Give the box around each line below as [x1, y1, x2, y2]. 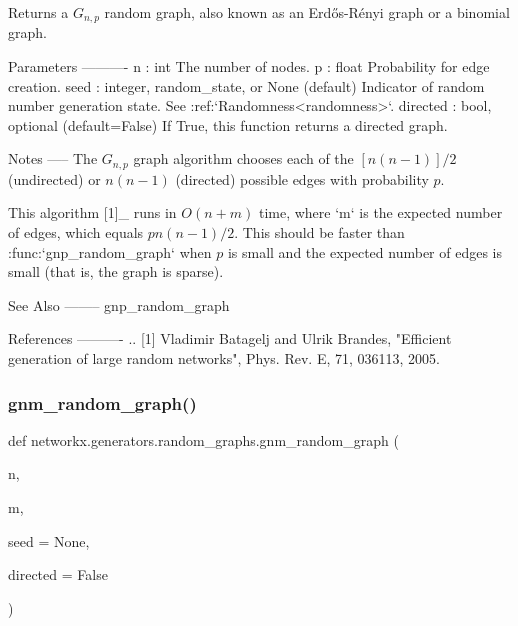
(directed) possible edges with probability [175, 168, 429, 189]
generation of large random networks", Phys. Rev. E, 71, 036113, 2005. [8, 348, 440, 369]
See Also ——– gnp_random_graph [8, 294, 230, 315]
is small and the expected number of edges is [227, 241, 503, 262]
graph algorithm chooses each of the [133, 148, 354, 169]
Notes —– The [8, 148, 98, 169]
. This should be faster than [234, 222, 405, 243]
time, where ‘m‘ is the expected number [258, 202, 503, 223]
